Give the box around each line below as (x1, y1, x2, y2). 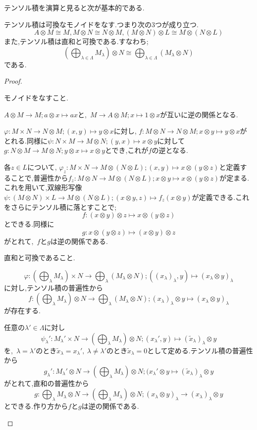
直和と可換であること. (4, 252, 75, 263)
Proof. (4, 76, 22, 86)
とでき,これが (105, 145, 149, 155)
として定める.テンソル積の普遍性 (147, 345, 253, 355)
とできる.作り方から (4, 401, 68, 411)
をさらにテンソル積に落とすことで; (4, 201, 117, 212)
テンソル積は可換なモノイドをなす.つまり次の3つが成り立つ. (4, 19, 199, 29)
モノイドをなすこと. (4, 92, 68, 102)
